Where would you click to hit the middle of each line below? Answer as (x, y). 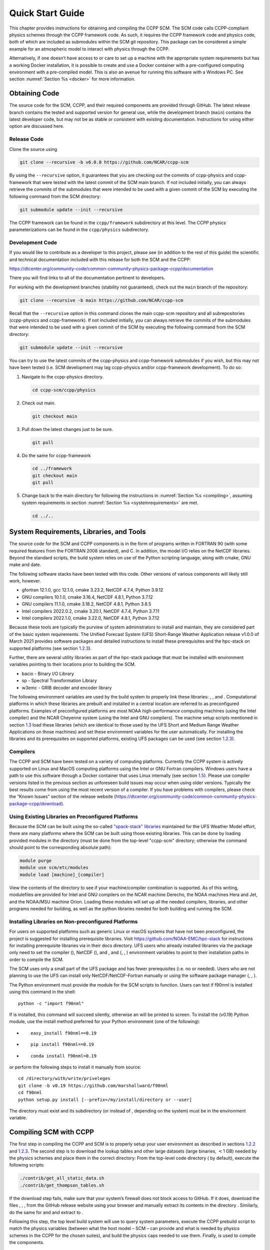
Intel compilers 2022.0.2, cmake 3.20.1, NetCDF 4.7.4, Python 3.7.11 (90, 611)
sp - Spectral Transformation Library (59, 680)
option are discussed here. (37, 126)
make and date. (25, 564)
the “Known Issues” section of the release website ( (62, 796)
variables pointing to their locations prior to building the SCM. (72, 664)
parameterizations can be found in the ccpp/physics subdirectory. (79, 229)
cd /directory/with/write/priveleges (64, 1078)
